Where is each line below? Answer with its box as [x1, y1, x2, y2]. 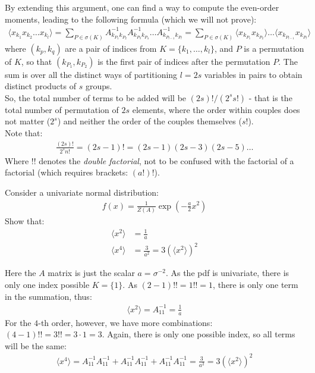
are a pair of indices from [65, 42, 157, 54]
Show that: [5, 214, 45, 227]
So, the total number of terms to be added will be [5, 91, 187, 104]
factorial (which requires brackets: [5, 166, 128, 178]
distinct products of [5, 80, 76, 92]
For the [5, 316, 31, 328]
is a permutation [244, 42, 304, 54]
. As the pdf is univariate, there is [165, 267, 289, 279]
